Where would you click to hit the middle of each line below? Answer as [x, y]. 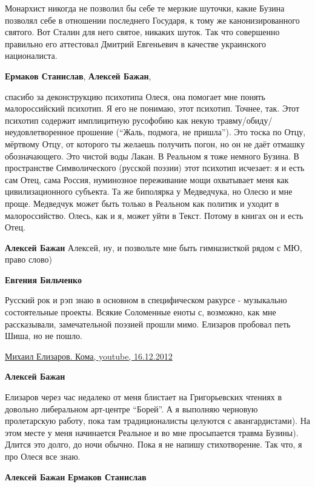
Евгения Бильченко [43, 279]
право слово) [29, 259]
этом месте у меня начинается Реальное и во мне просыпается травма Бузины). [152, 432]
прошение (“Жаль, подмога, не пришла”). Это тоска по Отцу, [191, 132]
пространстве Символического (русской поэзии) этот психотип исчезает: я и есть [155, 168]
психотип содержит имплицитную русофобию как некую [110, 120]
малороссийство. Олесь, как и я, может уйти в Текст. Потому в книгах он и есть [154, 215]
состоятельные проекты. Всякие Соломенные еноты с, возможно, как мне [141, 312]
